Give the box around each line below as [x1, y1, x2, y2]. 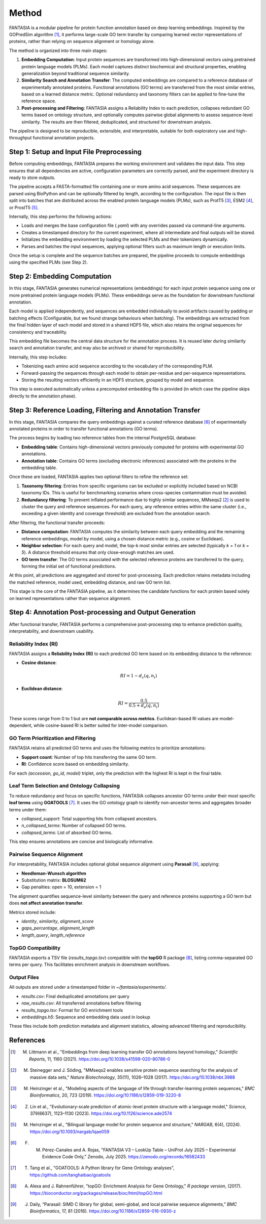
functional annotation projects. [33, 135, 95, 141]
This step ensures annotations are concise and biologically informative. [9, 838, 154, 845]
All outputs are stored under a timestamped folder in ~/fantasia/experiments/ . [9, 984, 167, 990]
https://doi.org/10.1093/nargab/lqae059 [30, 1129, 109, 1135]
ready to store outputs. [9, 175, 56, 180]
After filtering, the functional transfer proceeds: [9, 520, 105, 525]
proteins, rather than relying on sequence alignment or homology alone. [9, 39, 155, 44]
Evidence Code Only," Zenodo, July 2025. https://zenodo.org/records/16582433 [42, 1154, 205, 1160]
